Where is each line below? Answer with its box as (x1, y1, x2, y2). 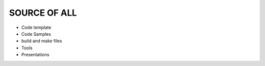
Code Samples (21, 31, 51, 37)
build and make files (21, 38, 62, 44)
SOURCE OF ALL (9, 7, 77, 18)
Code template (21, 24, 52, 30)
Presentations (21, 52, 50, 58)
